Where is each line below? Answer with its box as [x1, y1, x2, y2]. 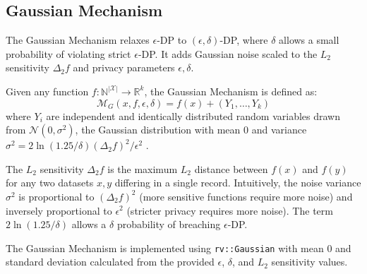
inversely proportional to [6, 203, 112, 218]
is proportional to [18, 189, 95, 203]
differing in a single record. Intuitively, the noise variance [114, 175, 361, 190]
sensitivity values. [271, 254, 348, 269]
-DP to [157, 32, 187, 47]
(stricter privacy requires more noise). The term [126, 203, 333, 218]
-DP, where [219, 32, 268, 47]
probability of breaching [116, 217, 221, 232]
